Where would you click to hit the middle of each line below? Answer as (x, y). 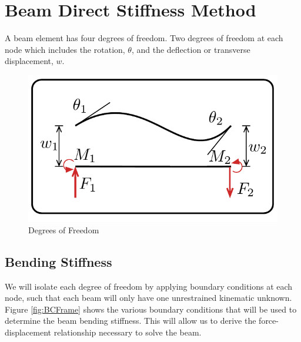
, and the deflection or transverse (191, 49)
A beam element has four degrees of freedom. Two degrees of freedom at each (144, 38)
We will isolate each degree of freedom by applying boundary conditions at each (149, 286)
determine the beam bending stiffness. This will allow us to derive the (131, 321)
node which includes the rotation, (65, 49)
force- (269, 321)
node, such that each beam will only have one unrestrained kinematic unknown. (148, 298)
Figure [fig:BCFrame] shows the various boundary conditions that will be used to (151, 309)
